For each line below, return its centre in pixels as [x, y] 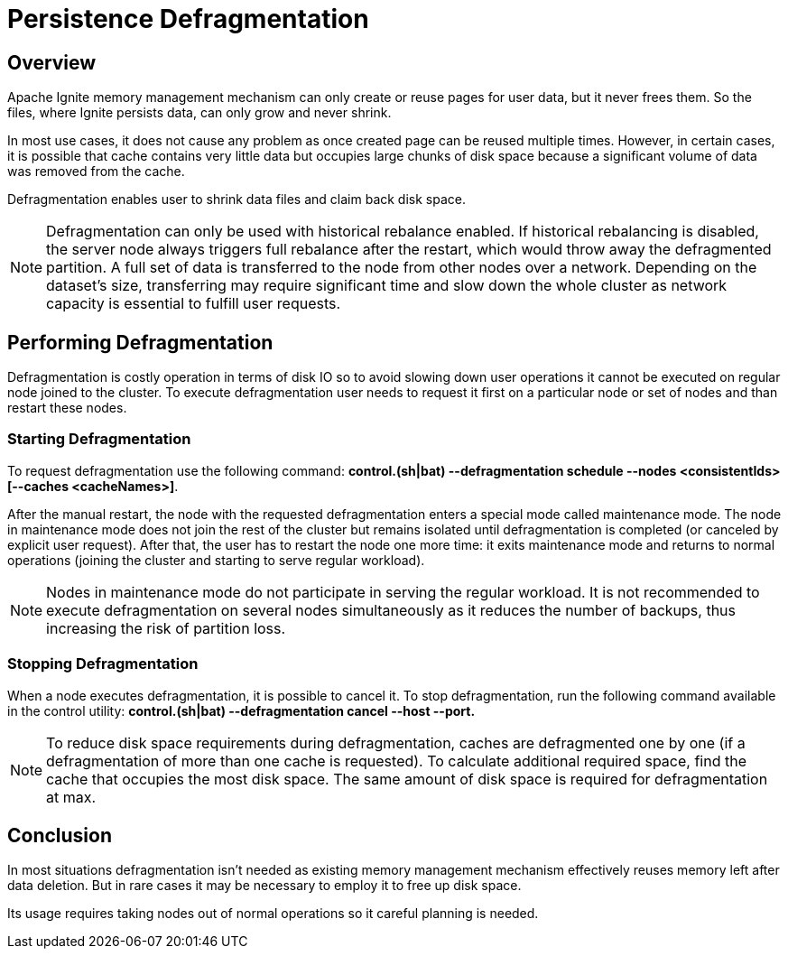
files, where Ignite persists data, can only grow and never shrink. [199, 113]
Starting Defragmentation [99, 439]
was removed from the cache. [96, 172]
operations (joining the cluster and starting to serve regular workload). [216, 560]
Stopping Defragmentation [103, 664]
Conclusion [60, 835]
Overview [52, 62]
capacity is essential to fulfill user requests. [194, 304]
